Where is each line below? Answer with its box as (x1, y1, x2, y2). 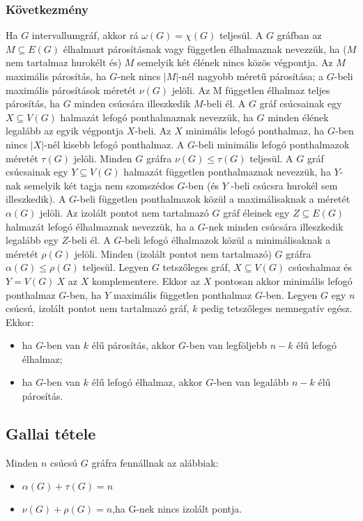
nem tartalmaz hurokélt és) (6, 55, 122, 70)
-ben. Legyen (263, 287, 318, 302)
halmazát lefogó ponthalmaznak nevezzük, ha (60, 109, 254, 124)
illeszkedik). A (6, 192, 66, 206)
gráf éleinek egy (223, 205, 290, 219)
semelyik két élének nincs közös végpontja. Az (137, 55, 333, 70)
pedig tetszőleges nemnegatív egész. (201, 301, 353, 316)
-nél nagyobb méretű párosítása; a (178, 69, 324, 83)
